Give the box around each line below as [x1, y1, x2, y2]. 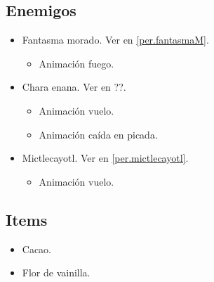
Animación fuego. [39, 56, 114, 70]
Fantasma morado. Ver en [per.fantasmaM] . [22, 32, 209, 47]
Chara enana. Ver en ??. [22, 79, 126, 94]
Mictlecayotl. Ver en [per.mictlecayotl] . [22, 150, 189, 165]
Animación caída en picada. [39, 127, 158, 141]
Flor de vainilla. [22, 265, 91, 280]
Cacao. [22, 241, 52, 256]
